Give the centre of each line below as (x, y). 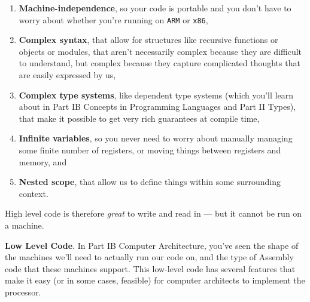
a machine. (25, 225)
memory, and (43, 161)
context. (34, 193)
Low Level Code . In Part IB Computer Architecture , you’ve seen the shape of (152, 245)
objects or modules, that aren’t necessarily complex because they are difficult (160, 51)
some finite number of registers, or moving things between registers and (150, 150)
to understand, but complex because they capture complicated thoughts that (159, 63)
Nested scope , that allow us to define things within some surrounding (150, 182)
